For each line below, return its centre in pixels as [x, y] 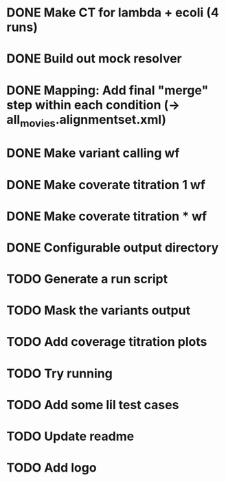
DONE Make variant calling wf [93, 153]
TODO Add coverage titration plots [107, 342]
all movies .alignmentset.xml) [86, 121]
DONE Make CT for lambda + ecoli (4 [113, 13]
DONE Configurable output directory [113, 247]
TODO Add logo [52, 468]
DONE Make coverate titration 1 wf [106, 185]
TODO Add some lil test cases [93, 405]
